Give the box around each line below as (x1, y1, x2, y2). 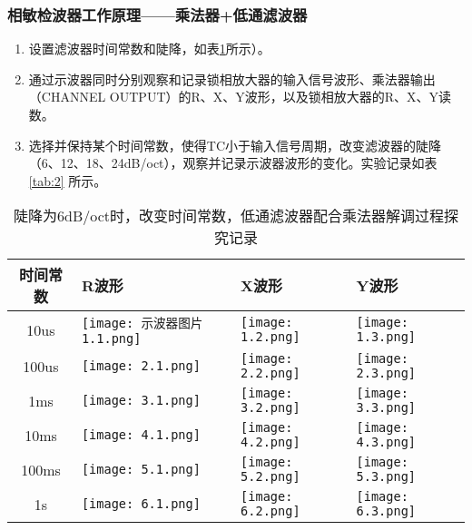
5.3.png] (356, 469, 417, 485)
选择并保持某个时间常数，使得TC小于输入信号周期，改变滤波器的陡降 (28, 135, 442, 154)
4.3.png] (356, 435, 417, 450)
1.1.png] (81, 331, 142, 347)
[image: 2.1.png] (81, 358, 201, 374)
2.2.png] (241, 366, 300, 381)
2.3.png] (356, 366, 417, 381)
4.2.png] (241, 435, 300, 450)
